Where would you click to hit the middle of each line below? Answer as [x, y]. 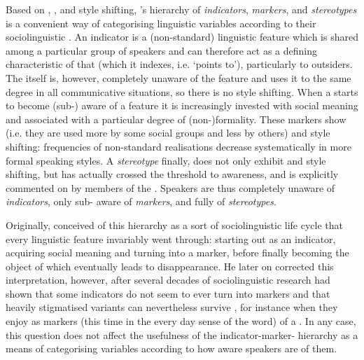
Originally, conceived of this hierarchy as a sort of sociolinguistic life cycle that [175, 224]
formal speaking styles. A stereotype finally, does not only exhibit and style [166, 160]
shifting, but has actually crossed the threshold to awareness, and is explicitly [172, 174]
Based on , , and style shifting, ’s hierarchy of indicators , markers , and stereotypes [181, 9]
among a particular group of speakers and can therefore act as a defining [161, 50]
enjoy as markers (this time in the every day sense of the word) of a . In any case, [181, 321]
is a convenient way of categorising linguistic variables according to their [161, 23]
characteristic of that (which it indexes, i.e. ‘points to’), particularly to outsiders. [179, 64]
